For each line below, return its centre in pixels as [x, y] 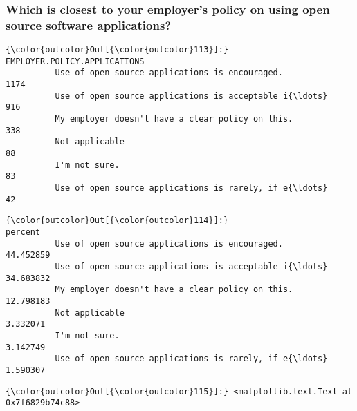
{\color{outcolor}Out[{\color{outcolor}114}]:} [117, 221]
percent [23, 232]
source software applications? [89, 25]
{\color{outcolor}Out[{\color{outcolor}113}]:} [117, 50]
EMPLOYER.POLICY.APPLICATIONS [75, 61]
